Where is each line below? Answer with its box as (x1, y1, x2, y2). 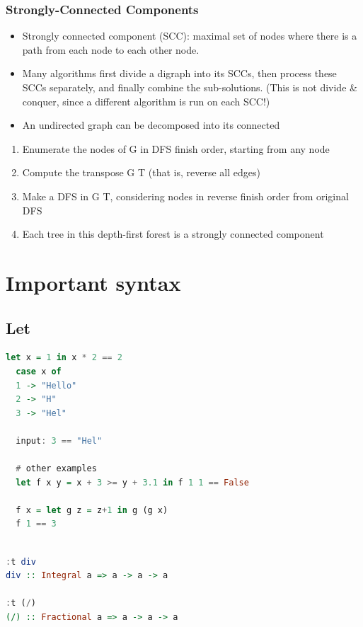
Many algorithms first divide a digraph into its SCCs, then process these (22, 66, 337, 81)
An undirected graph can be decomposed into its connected (22, 117, 280, 132)
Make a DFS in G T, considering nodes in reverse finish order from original (22, 188, 349, 203)
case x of (16, 366, 62, 376)
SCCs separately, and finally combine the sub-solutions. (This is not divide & (22, 80, 357, 94)
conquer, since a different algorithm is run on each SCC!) (22, 93, 270, 108)
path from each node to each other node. (22, 42, 200, 57)
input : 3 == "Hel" (16, 435, 103, 446)
